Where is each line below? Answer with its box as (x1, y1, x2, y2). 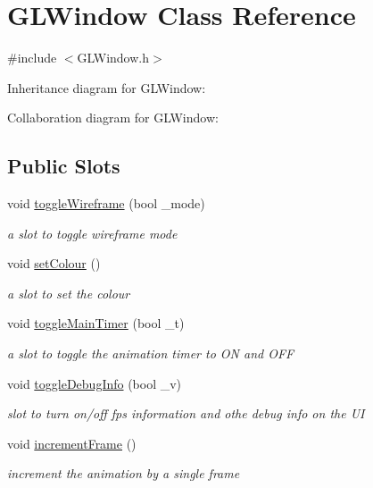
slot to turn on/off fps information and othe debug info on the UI (7, 404, 365, 423)
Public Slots (7, 152, 120, 180)
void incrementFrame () (7, 433, 137, 452)
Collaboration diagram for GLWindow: (7, 108, 219, 127)
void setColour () (7, 254, 101, 273)
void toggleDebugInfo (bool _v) (7, 374, 182, 392)
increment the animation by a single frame (7, 464, 240, 483)
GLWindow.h (77, 48, 149, 67)
